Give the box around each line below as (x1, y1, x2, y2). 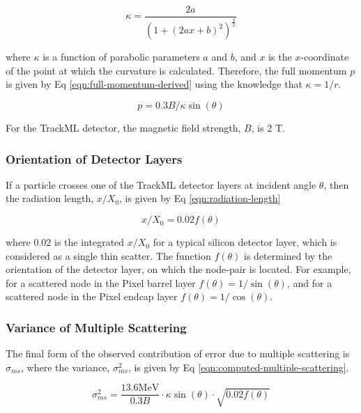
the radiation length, (6, 191, 94, 205)
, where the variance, (21, 359, 110, 374)
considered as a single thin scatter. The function (6, 248, 211, 263)
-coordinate (300, 49, 349, 64)
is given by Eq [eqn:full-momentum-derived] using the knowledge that (6, 77, 302, 91)
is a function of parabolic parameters (43, 49, 200, 64)
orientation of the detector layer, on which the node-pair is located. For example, (6, 262, 351, 276)
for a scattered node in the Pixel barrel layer (6, 275, 196, 290)
